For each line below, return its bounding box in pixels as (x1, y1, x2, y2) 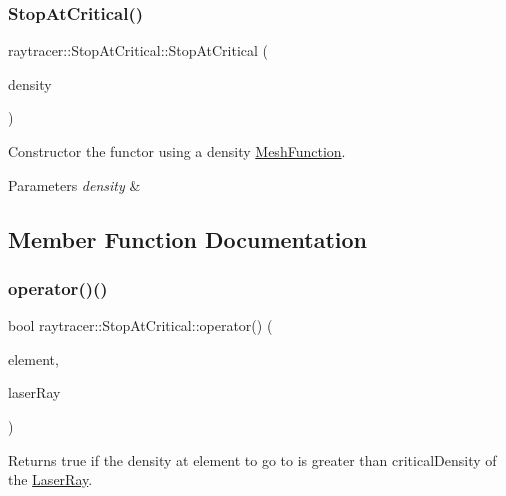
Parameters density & (8, 174, 141, 195)
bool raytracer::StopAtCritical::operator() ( (8, 315, 273, 336)
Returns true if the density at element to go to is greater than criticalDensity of (8, 449, 497, 470)
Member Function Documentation (8, 223, 368, 254)
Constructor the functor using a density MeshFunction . (8, 141, 346, 161)
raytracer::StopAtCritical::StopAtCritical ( (8, 40, 269, 61)
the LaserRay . (8, 469, 93, 490)
